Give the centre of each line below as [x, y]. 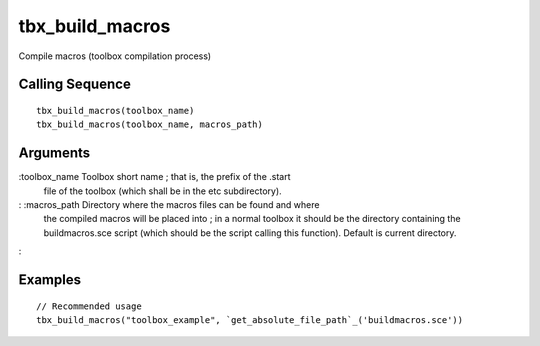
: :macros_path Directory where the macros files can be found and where [169, 205]
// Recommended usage [89, 306]
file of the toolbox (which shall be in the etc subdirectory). [162, 191]
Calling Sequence [75, 84]
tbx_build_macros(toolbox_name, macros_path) [150, 124]
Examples [50, 280]
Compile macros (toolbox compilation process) [115, 56]
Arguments [54, 153]
